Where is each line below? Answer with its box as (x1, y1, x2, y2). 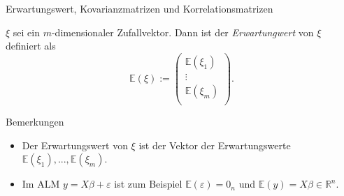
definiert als (6, 38, 56, 53)
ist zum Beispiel (114, 176, 182, 191)
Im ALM (22, 176, 60, 191)
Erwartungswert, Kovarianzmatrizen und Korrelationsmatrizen (6, 1, 273, 15)
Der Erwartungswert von (22, 137, 128, 152)
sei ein (13, 24, 40, 39)
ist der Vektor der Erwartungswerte (138, 137, 291, 152)
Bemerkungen (6, 114, 64, 128)
